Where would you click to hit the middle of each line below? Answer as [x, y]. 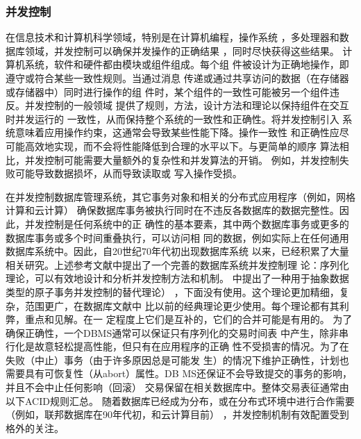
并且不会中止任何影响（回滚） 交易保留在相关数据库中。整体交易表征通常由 [177, 387]
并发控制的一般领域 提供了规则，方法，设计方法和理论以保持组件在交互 [187, 105]
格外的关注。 [35, 428]
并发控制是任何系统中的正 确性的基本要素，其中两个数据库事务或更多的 [187, 223]
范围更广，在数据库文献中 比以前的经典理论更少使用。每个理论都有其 [182, 305]
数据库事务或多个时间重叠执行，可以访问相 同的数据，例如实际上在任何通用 [177, 237]
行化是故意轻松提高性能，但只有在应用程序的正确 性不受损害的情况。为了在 [177, 346]
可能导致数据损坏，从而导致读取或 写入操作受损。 [128, 173]
